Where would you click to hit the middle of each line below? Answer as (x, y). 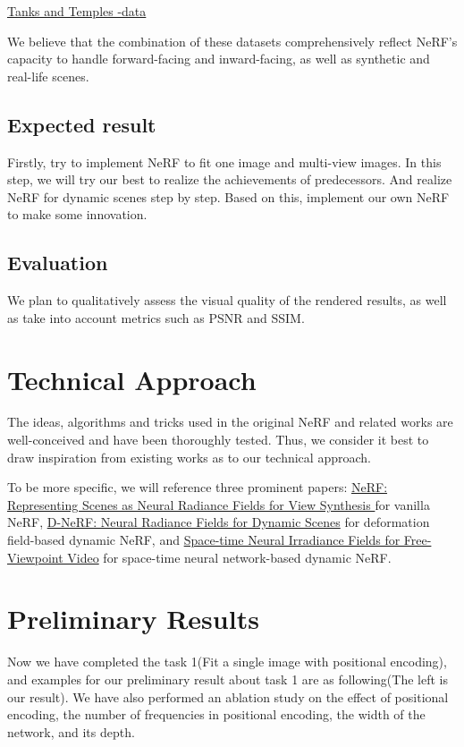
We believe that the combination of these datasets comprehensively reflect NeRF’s (232, 41)
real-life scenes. (48, 76)
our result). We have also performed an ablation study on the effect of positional (228, 696)
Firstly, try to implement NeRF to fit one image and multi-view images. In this (224, 161)
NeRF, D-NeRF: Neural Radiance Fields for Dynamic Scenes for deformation (219, 522)
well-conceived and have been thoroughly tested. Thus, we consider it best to (218, 440)
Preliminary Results (133, 619)
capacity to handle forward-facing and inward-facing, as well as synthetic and (219, 59)
